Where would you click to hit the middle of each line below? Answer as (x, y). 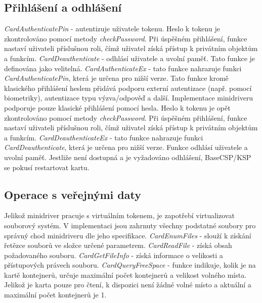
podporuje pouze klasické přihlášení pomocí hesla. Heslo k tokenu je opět (117, 107)
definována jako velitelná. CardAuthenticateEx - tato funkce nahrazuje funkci (123, 68)
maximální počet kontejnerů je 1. (55, 295)
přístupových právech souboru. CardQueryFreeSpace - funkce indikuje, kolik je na (130, 265)
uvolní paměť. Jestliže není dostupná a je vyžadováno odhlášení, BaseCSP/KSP (128, 157)
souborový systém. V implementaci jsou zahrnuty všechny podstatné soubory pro (130, 225)
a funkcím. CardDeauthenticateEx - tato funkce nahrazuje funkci (104, 137)
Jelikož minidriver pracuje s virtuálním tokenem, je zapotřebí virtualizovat (119, 215)
